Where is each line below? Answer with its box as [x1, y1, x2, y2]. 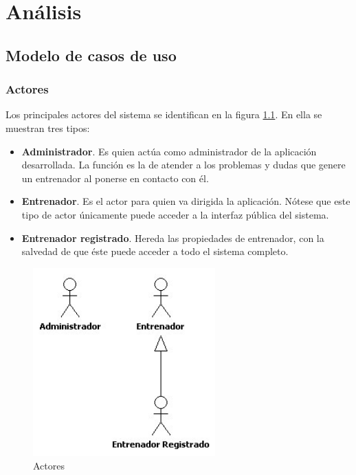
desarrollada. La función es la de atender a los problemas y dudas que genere [21, 157, 346, 172]
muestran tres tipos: [5, 120, 90, 135]
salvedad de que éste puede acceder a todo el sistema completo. [21, 244, 289, 258]
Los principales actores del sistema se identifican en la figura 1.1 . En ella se [5, 107, 322, 122]
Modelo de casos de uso [5, 44, 177, 65]
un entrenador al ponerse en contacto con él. [21, 170, 209, 185]
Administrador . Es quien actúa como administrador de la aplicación [21, 144, 317, 158]
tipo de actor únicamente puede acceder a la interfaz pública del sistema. [21, 207, 329, 221]
